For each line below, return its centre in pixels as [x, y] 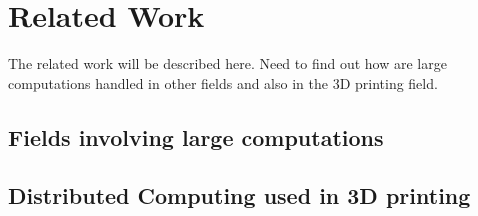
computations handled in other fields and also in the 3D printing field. [223, 82]
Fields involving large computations [196, 136]
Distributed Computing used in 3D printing [239, 195]
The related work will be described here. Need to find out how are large [227, 63]
